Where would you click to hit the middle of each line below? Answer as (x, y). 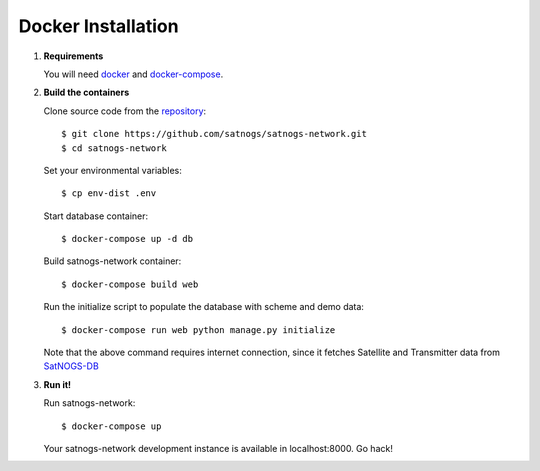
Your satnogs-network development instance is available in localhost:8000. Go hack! (218, 448)
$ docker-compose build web (130, 284)
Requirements (73, 56)
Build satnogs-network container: (112, 261)
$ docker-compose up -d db (127, 239)
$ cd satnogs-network (114, 148)
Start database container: (96, 216)
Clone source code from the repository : (125, 111)
